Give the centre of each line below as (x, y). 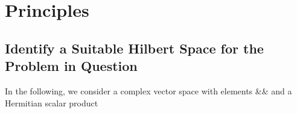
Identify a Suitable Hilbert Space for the (134, 48)
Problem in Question (71, 66)
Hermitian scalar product (52, 102)
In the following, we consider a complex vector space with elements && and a (148, 90)
